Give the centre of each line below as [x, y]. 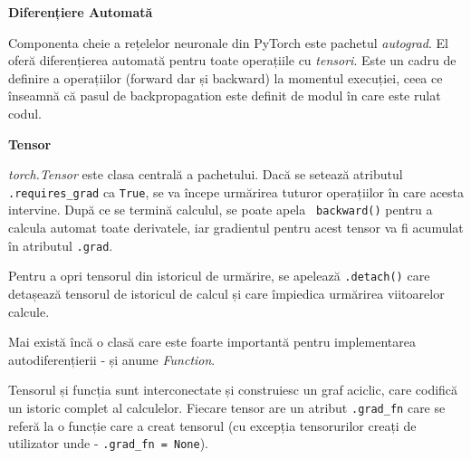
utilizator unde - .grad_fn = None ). [109, 443]
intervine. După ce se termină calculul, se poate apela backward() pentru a [221, 210]
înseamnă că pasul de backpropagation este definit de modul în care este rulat [225, 96]
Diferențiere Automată [81, 12]
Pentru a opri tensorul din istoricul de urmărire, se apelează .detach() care [219, 276]
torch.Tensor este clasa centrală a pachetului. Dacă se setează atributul [206, 174]
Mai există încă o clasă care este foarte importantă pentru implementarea [212, 342]
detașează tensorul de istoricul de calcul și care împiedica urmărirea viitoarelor [226, 293]
